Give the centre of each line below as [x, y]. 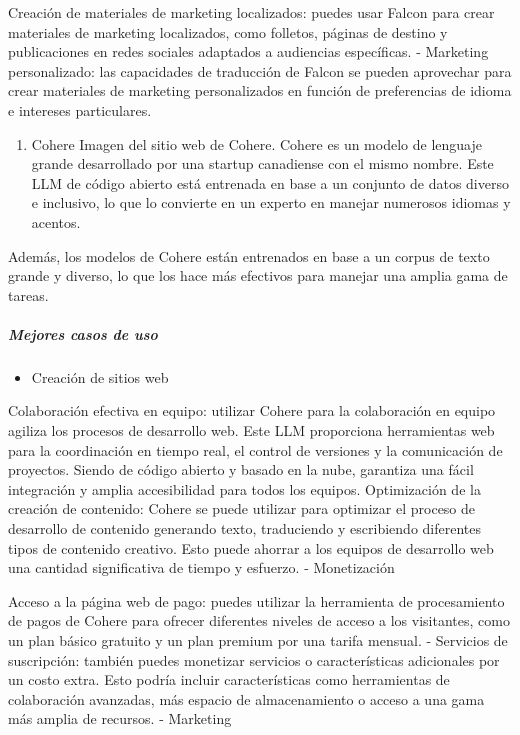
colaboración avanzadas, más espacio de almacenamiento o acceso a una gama [246, 698]
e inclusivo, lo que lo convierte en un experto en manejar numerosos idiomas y [271, 202]
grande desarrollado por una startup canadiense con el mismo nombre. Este [262, 163]
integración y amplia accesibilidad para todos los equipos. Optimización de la [244, 488]
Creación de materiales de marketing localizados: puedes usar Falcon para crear [251, 12]
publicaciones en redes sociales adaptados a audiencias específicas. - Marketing [248, 51]
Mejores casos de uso [83, 333]
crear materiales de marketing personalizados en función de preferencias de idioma [260, 90]
